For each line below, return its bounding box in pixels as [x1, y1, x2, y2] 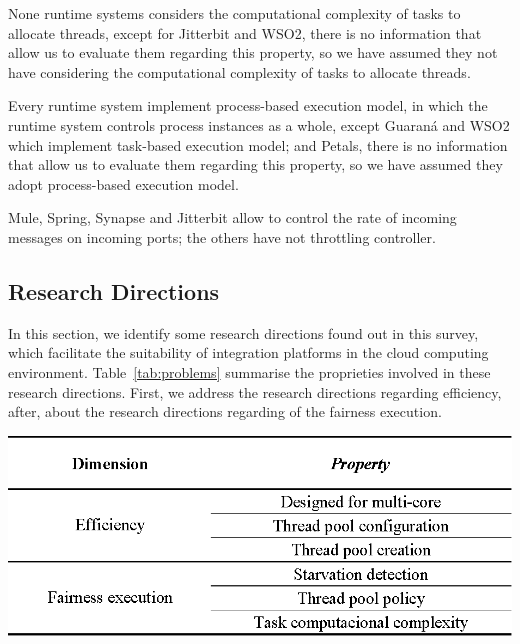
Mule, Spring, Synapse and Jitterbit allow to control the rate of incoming [8, 207, 457, 228]
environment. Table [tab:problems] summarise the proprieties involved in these [8, 361, 491, 382]
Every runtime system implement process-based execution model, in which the [8, 95, 488, 116]
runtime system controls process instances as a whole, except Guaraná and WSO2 [8, 114, 510, 135]
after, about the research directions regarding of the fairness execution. [8, 401, 442, 422]
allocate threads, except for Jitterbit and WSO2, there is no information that [8, 22, 482, 43]
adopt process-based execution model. [8, 173, 239, 194]
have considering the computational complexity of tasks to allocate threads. [8, 61, 471, 82]
